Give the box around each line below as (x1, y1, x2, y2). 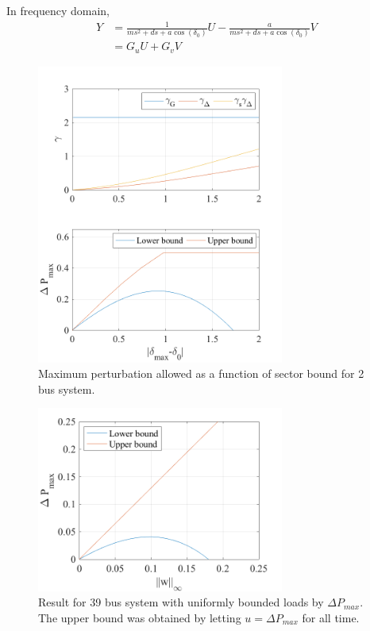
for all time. (302, 609, 360, 625)
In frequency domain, (6, 2, 110, 18)
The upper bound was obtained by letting (38, 609, 241, 625)
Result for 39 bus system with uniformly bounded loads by (38, 594, 324, 610)
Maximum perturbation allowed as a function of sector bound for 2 (38, 365, 364, 382)
